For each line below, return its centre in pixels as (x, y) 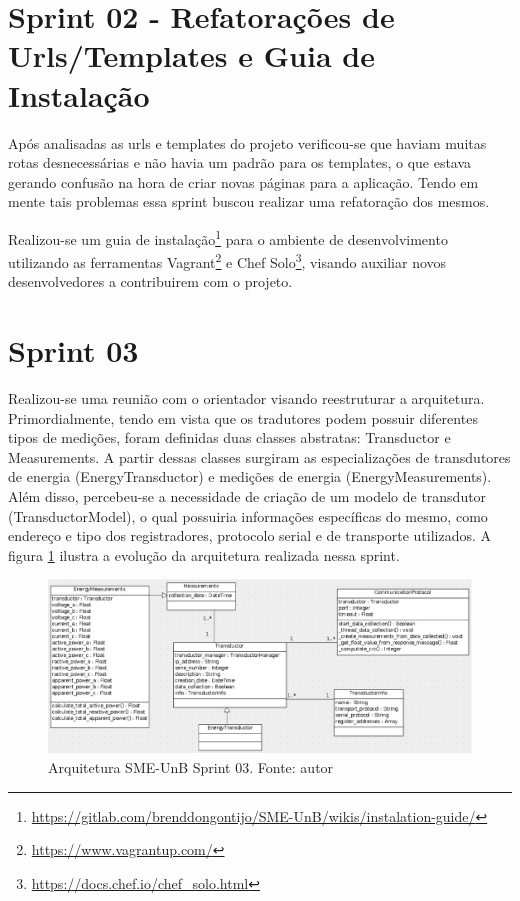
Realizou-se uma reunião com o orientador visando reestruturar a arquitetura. (246, 398)
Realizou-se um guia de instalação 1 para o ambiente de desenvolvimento (228, 237)
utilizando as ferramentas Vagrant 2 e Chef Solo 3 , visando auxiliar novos (227, 260)
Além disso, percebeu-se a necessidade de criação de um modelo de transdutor (247, 496)
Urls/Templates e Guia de (191, 55)
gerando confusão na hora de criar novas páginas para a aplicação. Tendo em (243, 181)
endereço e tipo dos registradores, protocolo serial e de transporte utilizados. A (249, 535)
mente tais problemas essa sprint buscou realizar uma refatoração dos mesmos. (249, 201)
